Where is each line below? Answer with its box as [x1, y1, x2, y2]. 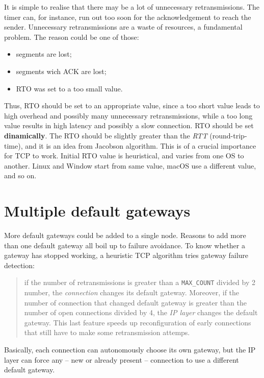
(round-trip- [209, 130, 247, 140]
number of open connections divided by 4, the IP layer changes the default [24, 307, 258, 318]
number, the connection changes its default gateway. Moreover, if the [24, 287, 240, 298]
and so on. [4, 170, 37, 181]
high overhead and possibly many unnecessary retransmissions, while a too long [4, 110, 253, 121]
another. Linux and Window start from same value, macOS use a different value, [4, 160, 256, 171]
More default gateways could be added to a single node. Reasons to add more [4, 230, 246, 241]
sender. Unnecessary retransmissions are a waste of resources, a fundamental [4, 21, 243, 32]
